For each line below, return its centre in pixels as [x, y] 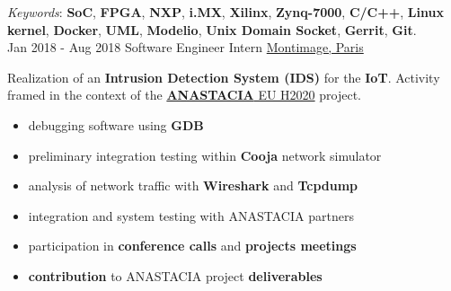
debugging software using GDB [116, 124]
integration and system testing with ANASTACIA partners [191, 215]
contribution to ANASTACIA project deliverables [175, 275]
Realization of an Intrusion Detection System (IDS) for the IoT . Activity [224, 77]
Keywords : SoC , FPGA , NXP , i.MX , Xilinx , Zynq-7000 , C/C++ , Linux [225, 12]
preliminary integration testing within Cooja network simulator [205, 155]
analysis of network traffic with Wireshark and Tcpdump [193, 185]
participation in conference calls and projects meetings [192, 246]
